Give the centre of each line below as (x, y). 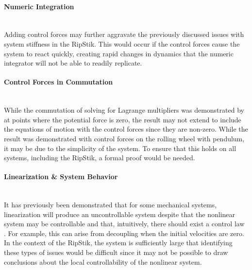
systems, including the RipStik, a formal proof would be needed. (100, 158)
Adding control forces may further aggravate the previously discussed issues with (124, 34)
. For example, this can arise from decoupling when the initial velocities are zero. (124, 233)
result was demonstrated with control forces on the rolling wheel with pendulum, (124, 138)
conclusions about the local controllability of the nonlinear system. (103, 262)
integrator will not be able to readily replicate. (73, 63)
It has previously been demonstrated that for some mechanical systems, (110, 205)
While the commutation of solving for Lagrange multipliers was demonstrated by (124, 110)
